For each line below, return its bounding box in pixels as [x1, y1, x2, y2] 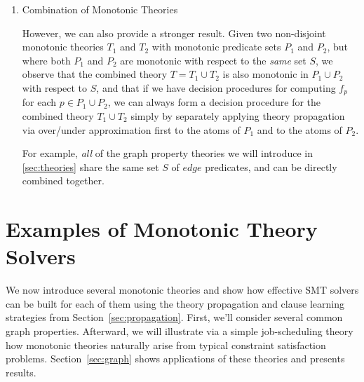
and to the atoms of [257, 122, 342, 137]
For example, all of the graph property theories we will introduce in [22, 146, 313, 161]
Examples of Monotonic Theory [6, 214, 318, 243]
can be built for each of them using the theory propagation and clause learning [6, 296, 344, 311]
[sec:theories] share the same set [22, 159, 159, 174]
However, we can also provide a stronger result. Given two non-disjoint [22, 25, 326, 40]
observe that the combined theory [22, 67, 168, 81]
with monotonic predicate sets [151, 39, 281, 54]
